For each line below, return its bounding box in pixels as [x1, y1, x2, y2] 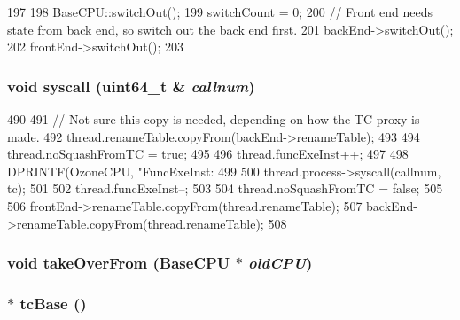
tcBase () [19, 292, 87, 314]
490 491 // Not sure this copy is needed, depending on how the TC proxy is [7, 110, 420, 128]
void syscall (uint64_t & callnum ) [7, 74, 255, 97]
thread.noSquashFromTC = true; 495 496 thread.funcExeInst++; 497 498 [7, 144, 409, 163]
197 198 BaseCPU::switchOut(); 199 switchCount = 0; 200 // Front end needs [7, 3, 433, 20]
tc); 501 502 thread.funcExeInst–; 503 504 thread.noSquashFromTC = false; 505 [7, 179, 443, 198]
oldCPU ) [248, 252, 313, 274]
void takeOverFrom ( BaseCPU [7, 252, 230, 274]
